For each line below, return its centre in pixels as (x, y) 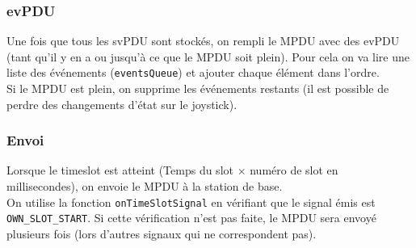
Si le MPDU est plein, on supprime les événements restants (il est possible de (198, 88)
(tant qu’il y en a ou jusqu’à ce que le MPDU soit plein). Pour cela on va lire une (208, 56)
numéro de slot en (294, 170)
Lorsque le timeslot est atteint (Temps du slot (120, 170)
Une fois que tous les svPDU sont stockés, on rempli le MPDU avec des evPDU (203, 41)
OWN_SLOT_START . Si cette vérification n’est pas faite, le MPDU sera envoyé (191, 218)
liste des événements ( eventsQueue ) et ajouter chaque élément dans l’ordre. (193, 72)
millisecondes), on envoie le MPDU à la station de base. (145, 186)
